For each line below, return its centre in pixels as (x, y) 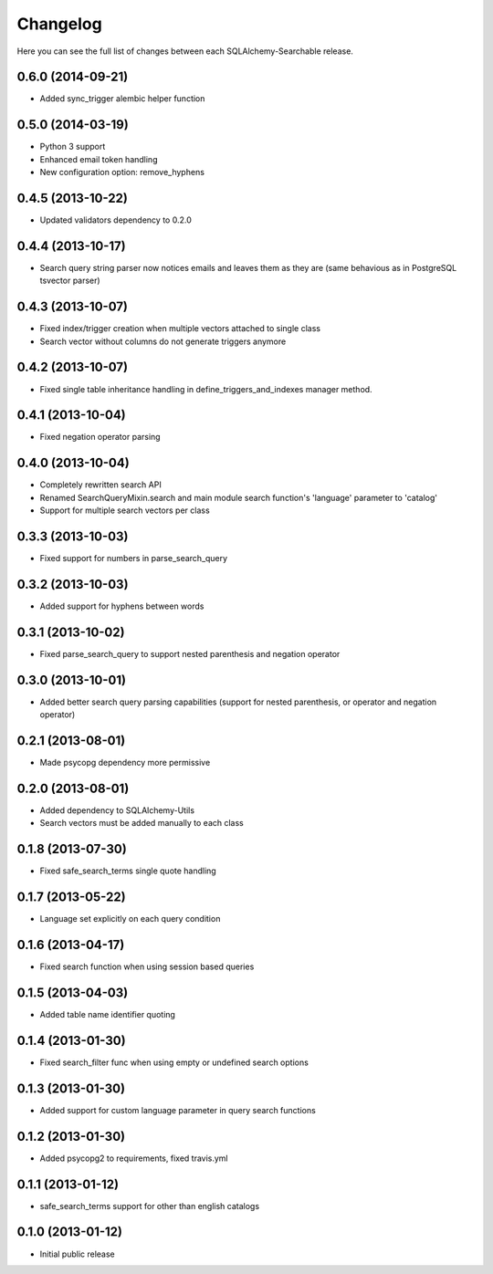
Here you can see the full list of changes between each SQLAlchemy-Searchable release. (185, 51)
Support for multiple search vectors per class (125, 510)
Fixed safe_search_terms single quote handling (128, 871)
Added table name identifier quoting (107, 1014)
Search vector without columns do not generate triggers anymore (163, 341)
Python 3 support (73, 147)
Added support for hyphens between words (122, 606)
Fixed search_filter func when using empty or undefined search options (174, 1062)
